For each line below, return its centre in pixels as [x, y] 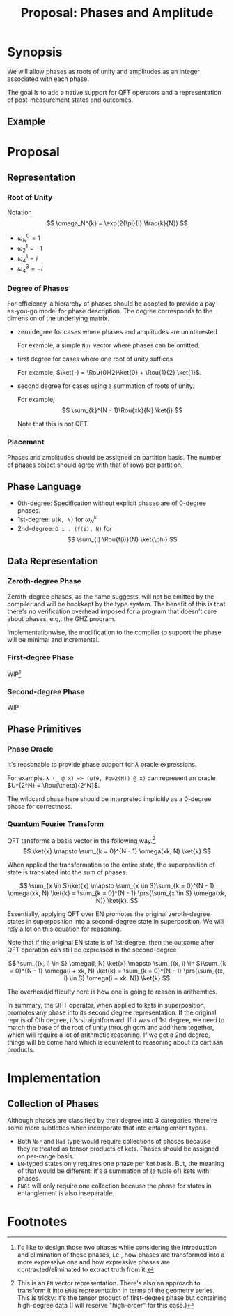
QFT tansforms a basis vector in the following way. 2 [81, 840]
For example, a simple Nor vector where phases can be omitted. [109, 345]
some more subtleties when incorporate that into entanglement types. [107, 1128]
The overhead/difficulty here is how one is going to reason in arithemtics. [112, 992]
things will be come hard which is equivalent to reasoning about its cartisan [115, 1042]
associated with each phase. [48, 79]
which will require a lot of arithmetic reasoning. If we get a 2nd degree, [109, 1035]
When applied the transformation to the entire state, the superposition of [111, 865]
